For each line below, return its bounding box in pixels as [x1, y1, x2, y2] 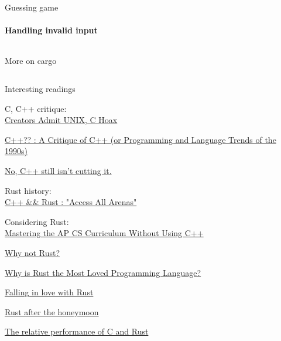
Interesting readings [5, 82, 76, 94]
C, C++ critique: [5, 102, 67, 114]
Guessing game [5, 1, 59, 13]
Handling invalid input [5, 24, 98, 36]
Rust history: [5, 184, 52, 196]
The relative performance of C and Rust [5, 325, 149, 337]
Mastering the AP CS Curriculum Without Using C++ [5, 227, 204, 239]
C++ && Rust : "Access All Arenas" [5, 196, 137, 208]
